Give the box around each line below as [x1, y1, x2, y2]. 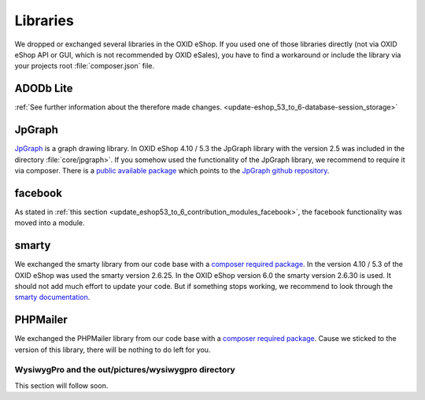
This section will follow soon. [14, 380, 109, 390]
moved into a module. [14, 218, 85, 228]
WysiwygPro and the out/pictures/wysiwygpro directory [14, 365, 235, 376]
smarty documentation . [14, 292, 91, 302]
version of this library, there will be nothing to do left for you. [14, 345, 211, 354]
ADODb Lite [14, 82, 73, 95]
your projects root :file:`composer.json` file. [14, 61, 155, 71]
